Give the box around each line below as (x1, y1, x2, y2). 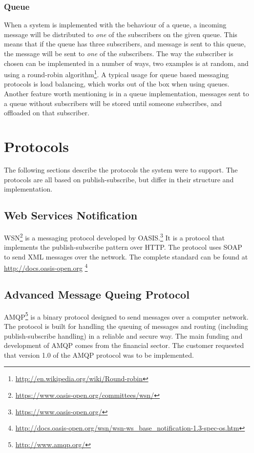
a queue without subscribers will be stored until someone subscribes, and (4, 98, 222, 108)
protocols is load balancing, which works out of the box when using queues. (4, 79, 230, 89)
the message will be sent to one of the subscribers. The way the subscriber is (4, 48, 233, 58)
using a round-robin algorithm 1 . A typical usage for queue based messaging (4, 68, 229, 79)
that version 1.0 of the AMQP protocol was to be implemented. (4, 349, 194, 360)
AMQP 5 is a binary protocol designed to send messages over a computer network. (4, 310, 249, 322)
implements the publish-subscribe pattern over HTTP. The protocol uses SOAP (4, 242, 242, 252)
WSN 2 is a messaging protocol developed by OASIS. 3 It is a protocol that (4, 231, 225, 242)
